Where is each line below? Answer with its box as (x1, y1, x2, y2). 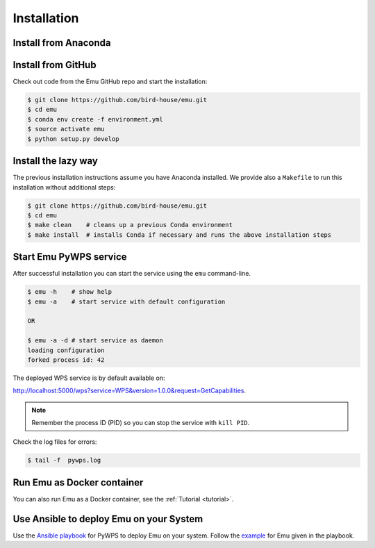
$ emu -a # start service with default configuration (27, 297, 226, 306)
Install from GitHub (12, 59, 97, 71)
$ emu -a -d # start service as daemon (27, 337, 163, 344)
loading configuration (27, 346, 105, 354)
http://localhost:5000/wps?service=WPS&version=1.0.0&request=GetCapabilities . (12, 386, 247, 395)
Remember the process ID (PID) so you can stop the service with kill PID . (31, 419, 250, 427)
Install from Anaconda (12, 37, 111, 49)
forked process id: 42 (27, 356, 105, 364)
